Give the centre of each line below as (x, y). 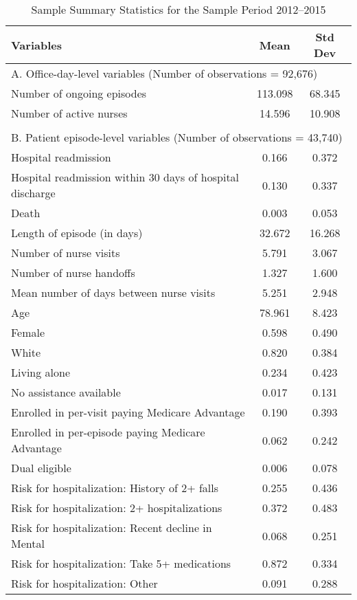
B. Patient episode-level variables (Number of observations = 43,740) (177, 137)
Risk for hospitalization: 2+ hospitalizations (117, 508)
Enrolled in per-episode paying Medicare (108, 432)
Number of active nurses (69, 113)
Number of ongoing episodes (79, 93)
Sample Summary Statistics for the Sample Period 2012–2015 (178, 9)
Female (28, 332)
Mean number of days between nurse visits (113, 292)
